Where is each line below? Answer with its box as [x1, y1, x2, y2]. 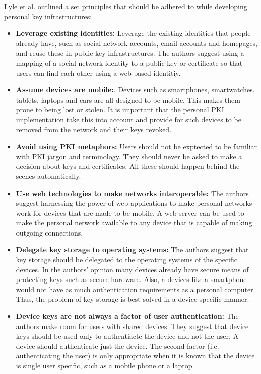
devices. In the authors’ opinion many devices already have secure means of [16, 264, 249, 274]
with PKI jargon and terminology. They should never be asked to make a [16, 151, 242, 161]
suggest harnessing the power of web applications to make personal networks [16, 198, 252, 208]
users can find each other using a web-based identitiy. [16, 67, 181, 78]
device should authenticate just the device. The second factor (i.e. [16, 340, 219, 351]
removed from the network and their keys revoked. [16, 124, 172, 134]
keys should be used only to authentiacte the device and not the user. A [16, 331, 239, 341]
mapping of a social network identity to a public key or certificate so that [16, 57, 243, 68]
